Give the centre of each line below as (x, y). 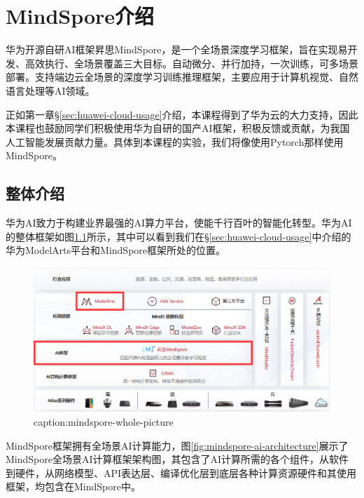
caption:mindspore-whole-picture (104, 422)
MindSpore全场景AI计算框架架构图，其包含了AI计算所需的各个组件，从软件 (177, 459)
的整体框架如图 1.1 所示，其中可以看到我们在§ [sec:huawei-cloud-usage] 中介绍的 (178, 236)
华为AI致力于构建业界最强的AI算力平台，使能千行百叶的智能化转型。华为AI (179, 223)
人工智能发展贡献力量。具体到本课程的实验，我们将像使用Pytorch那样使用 (175, 141)
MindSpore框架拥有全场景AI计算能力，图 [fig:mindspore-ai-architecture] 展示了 (177, 445)
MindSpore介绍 (80, 16)
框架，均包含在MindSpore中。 (73, 486)
